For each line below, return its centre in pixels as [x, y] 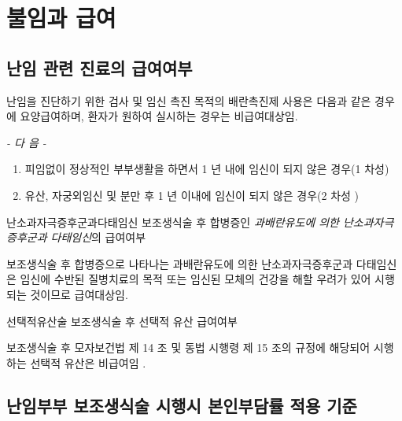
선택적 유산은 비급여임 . [88, 362]
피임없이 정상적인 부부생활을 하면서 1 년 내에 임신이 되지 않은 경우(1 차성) [207, 169]
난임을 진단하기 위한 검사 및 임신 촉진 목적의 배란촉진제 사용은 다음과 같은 [189, 100]
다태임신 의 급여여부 [98, 237]
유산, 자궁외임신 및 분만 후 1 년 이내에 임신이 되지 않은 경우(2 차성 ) [192, 195]
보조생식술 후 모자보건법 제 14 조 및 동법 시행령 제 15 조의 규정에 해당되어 [188, 347]
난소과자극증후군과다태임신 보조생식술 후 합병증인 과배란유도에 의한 [173, 222]
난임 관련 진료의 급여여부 [100, 67]
